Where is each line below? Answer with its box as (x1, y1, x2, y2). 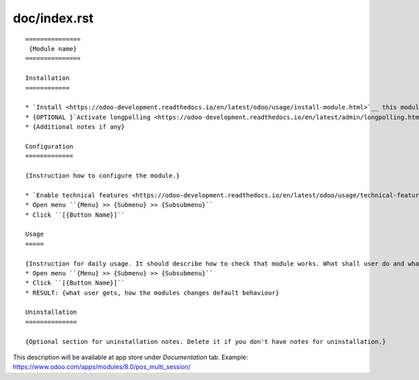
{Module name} (29, 45, 78, 52)
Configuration (25, 142, 73, 150)
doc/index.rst (13, 10, 94, 26)
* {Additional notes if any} (25, 123, 125, 131)
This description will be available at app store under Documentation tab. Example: (13, 353, 249, 362)
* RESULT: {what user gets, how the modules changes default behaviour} (25, 289, 279, 296)
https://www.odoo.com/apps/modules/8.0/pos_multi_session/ (13, 363, 191, 371)
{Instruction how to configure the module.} (25, 172, 181, 180)
